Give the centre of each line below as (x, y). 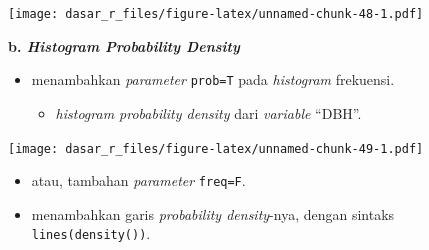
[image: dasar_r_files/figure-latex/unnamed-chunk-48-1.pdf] (216, 14)
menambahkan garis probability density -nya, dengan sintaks (213, 213)
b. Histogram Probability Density (124, 45)
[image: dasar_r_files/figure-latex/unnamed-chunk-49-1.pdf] (216, 148)
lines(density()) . (91, 233)
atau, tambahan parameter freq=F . (138, 180)
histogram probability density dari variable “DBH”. (208, 112)
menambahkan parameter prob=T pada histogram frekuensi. (213, 79)
